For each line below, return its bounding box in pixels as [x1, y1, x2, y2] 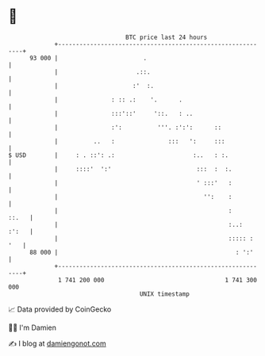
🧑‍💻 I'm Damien [8, 323, 57, 332]
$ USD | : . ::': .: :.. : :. [8, 151, 229, 159]
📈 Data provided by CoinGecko [8, 304, 112, 314]
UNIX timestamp [139, 289, 190, 298]
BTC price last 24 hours [125, 33, 208, 41]
